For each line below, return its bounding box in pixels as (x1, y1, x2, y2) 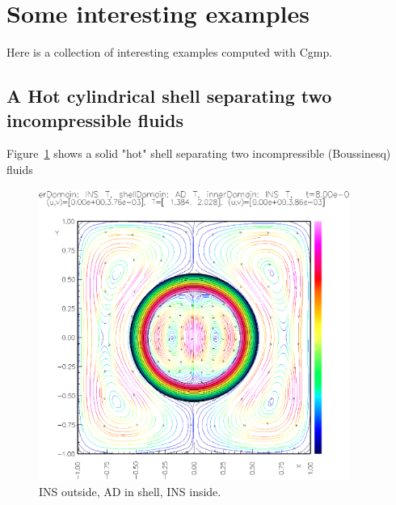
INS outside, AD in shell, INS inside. (39, 483, 221, 500)
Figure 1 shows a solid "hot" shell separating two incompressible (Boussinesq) (6, 145, 391, 162)
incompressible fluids (6, 107, 183, 132)
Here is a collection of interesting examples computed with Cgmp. (6, 44, 333, 61)
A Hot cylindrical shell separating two (6, 83, 332, 108)
